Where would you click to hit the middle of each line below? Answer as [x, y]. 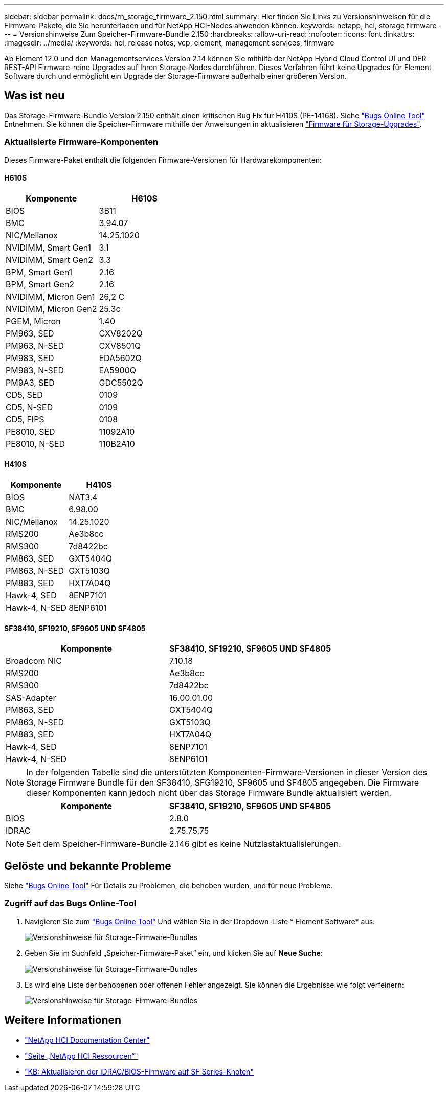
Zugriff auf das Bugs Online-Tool [70, 903]
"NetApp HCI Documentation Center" [87, 1040]
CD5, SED [24, 395]
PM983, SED [30, 358]
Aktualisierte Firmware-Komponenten [81, 142]
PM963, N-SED [35, 345]
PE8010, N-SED [35, 444]
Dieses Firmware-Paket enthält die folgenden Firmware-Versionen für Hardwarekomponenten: [163, 160]
